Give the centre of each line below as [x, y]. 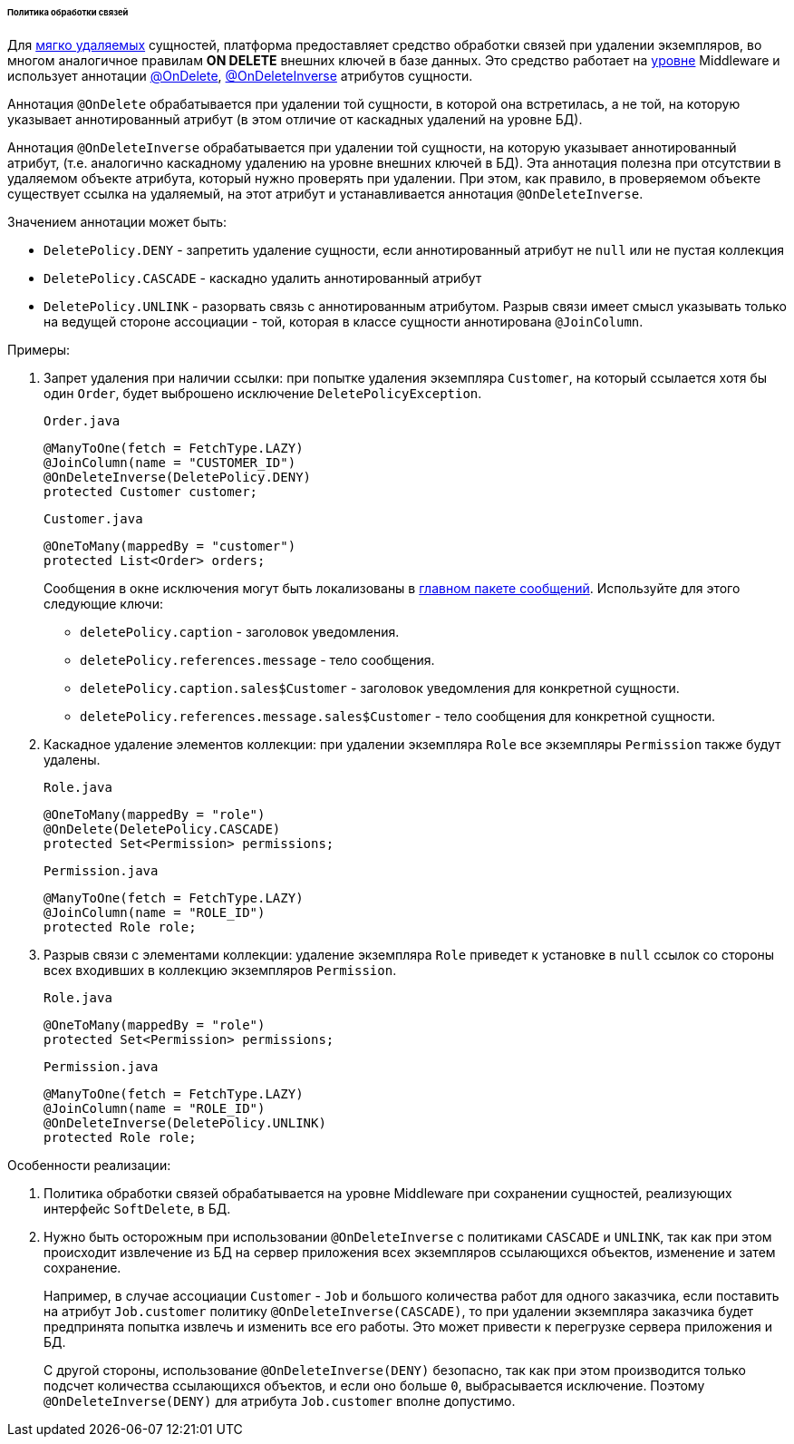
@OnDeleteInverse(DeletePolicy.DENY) [178, 477]
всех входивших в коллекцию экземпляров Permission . [220, 970]
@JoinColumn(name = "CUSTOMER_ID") [170, 462]
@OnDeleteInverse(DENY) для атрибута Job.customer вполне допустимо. [280, 1400]
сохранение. [82, 1267]
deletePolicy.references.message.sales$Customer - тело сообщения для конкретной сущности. [398, 716]
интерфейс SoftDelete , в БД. [137, 1208]
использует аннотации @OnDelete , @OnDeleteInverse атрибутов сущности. [240, 75]
